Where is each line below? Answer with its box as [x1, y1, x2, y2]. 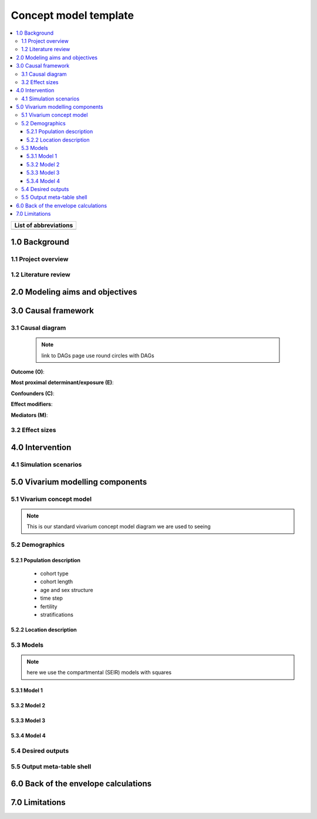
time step [40, 594, 63, 602]
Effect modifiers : [11, 400, 53, 408]
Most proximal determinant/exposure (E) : [11, 379, 114, 386]
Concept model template [11, 9, 134, 22]
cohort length [40, 578, 73, 585]
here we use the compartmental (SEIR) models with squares [26, 669, 172, 676]
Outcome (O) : [11, 368, 45, 376]
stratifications [40, 611, 73, 619]
